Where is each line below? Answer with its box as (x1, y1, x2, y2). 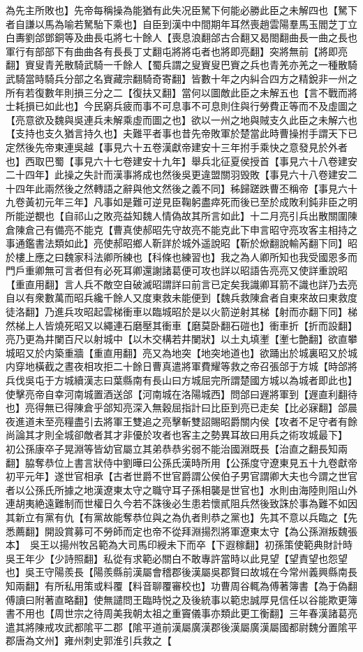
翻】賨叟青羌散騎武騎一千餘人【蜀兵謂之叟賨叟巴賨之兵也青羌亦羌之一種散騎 (6, 57, 357, 72)
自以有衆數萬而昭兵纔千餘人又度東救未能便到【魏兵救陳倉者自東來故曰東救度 (6, 290, 357, 305)
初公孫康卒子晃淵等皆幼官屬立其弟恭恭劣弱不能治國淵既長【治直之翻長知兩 (6, 441, 348, 455)
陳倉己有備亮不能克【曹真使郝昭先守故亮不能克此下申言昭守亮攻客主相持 (15, 222, 348, 236)
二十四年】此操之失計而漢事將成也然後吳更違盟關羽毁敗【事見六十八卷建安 (6, 167, 348, 182)
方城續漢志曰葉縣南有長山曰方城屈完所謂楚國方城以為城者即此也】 (54, 373, 357, 388)
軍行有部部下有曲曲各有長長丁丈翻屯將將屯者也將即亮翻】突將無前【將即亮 (6, 43, 348, 58)
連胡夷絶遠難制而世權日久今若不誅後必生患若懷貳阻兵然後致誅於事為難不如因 (6, 496, 357, 511)
